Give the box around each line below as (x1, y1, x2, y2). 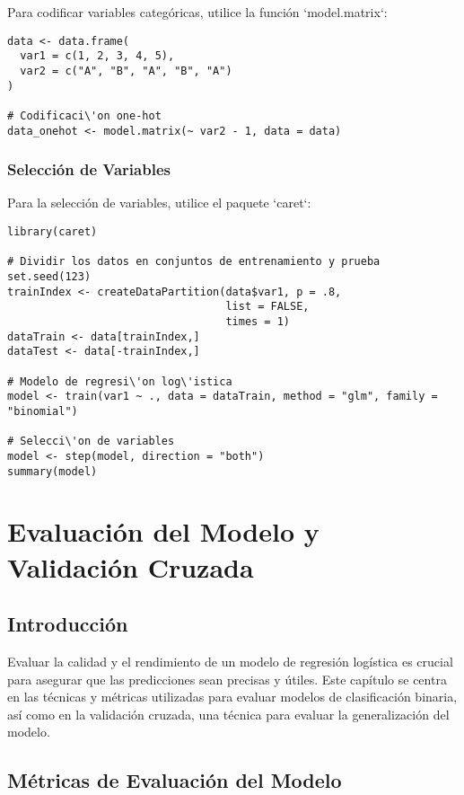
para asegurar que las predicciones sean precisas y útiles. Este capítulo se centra (7, 669, 447, 688)
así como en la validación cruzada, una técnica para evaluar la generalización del (7, 704, 450, 723)
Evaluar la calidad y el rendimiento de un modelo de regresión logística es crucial (7, 651, 453, 670)
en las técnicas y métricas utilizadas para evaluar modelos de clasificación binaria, (7, 687, 458, 706)
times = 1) (225, 314, 290, 328)
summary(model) (7, 464, 98, 478)
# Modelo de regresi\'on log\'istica (7, 375, 232, 388)
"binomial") (7, 404, 78, 418)
